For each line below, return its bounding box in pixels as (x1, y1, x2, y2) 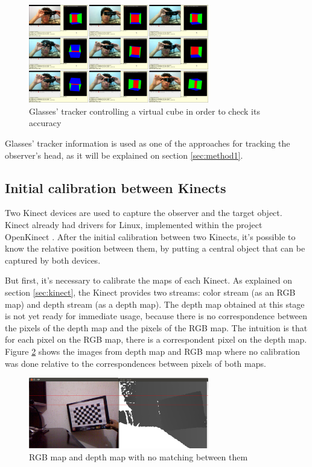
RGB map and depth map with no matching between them (29, 450, 248, 463)
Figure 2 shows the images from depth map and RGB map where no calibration (5, 345, 301, 357)
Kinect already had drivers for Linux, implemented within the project (5, 218, 263, 231)
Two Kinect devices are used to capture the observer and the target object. (5, 206, 282, 219)
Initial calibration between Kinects (5, 178, 226, 197)
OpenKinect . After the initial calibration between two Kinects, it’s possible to (5, 230, 296, 243)
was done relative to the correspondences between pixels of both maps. (5, 357, 266, 369)
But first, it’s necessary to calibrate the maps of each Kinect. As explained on (5, 274, 292, 287)
